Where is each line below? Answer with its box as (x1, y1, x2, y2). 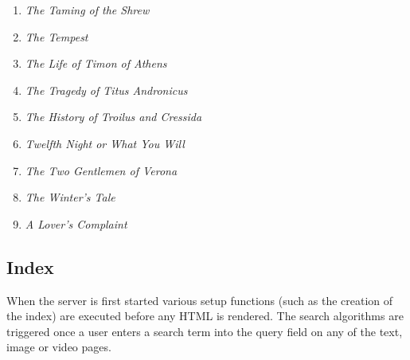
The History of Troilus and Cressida (25, 108, 202, 125)
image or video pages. (6, 338, 111, 355)
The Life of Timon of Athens (25, 55, 167, 72)
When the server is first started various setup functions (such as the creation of (6, 292, 393, 308)
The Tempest (25, 28, 88, 45)
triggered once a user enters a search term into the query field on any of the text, (6, 323, 403, 339)
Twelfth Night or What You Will (25, 135, 185, 151)
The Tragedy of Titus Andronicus (25, 81, 188, 98)
